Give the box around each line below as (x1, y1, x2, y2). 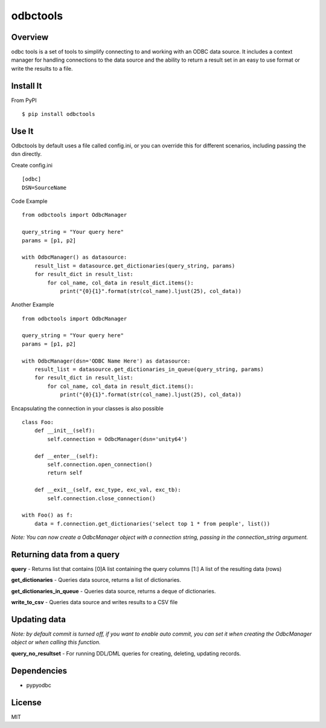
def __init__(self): (34, 427, 95, 434)
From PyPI (11, 97, 37, 104)
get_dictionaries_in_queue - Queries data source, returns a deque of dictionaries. (11, 587, 216, 594)
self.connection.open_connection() (47, 461, 153, 468)
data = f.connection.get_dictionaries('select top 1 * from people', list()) (34, 520, 270, 527)
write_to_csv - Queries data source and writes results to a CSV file (11, 599, 178, 606)
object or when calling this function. (11, 639, 101, 646)
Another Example (11, 301, 54, 308)
